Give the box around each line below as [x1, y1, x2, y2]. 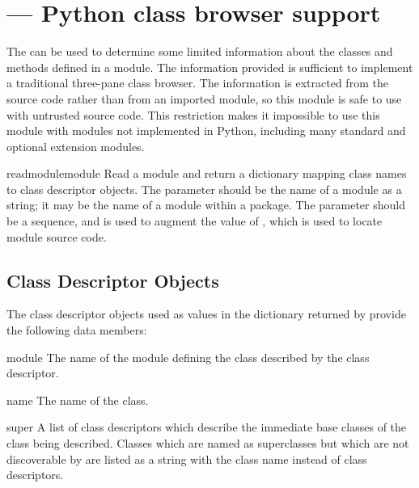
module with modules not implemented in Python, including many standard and [6, 122, 406, 139]
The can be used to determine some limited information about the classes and [6, 43, 393, 60]
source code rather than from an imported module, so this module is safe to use [6, 90, 402, 107]
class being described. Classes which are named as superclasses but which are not [6, 435, 409, 452]
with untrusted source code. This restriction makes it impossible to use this [6, 106, 380, 123]
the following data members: [6, 322, 147, 339]
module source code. [6, 228, 107, 245]
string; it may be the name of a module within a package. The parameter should [6, 196, 405, 213]
